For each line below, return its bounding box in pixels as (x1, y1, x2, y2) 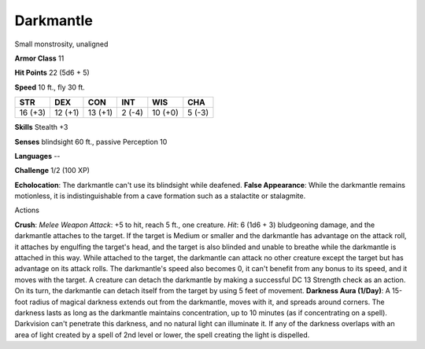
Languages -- (14, 151, 61, 160)
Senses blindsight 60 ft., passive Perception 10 (14, 137, 168, 146)
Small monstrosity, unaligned (14, 39, 109, 49)
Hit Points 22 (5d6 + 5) (14, 68, 90, 78)
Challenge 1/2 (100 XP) (14, 166, 91, 175)
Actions (14, 205, 39, 215)
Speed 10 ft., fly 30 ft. (14, 83, 86, 92)
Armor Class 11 (14, 53, 65, 63)
